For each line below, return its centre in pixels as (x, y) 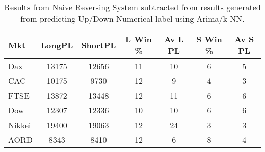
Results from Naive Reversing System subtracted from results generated (132, 7)
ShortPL (99, 45)
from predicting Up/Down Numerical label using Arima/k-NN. (132, 19)
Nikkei (20, 125)
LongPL (57, 45)
